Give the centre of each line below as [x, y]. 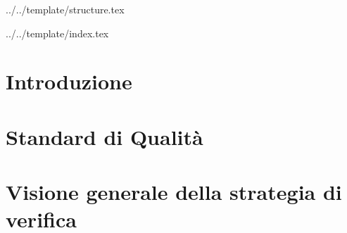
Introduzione [69, 81]
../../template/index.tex [57, 33]
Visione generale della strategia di [174, 192]
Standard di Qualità [105, 136]
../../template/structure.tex [65, 9]
